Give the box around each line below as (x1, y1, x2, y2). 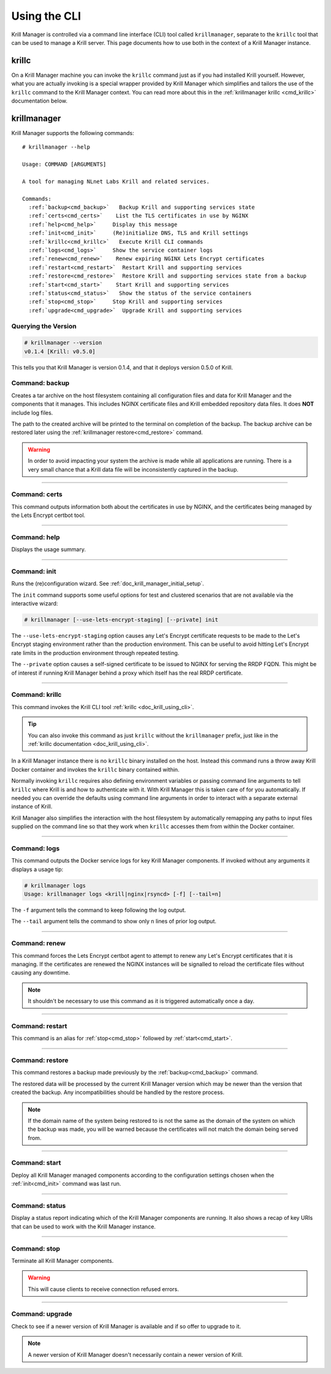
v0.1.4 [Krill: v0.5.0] (24, 347, 96, 355)
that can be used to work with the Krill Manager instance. (11, 1222, 156, 1230)
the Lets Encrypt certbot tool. (11, 511, 86, 519)
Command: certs (11, 490, 63, 499)
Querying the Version (11, 322, 77, 330)
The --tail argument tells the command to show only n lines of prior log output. (11, 918, 217, 925)
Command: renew (11, 939, 66, 948)
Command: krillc (11, 691, 62, 699)
